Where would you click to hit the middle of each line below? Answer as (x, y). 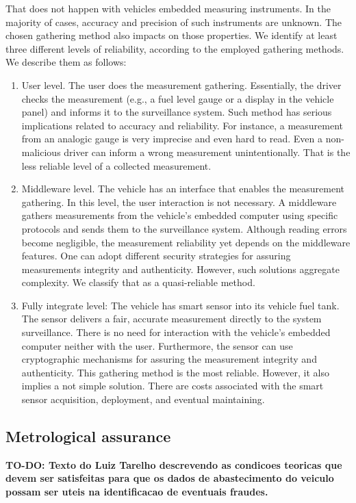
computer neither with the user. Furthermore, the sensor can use (157, 345)
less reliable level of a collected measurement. (116, 165)
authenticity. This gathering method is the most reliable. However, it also (175, 372)
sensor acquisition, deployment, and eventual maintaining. (143, 399)
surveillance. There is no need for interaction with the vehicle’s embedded (176, 332)
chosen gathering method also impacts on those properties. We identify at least (171, 35)
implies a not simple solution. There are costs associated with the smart (173, 386)
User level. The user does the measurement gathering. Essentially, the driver (181, 85)
